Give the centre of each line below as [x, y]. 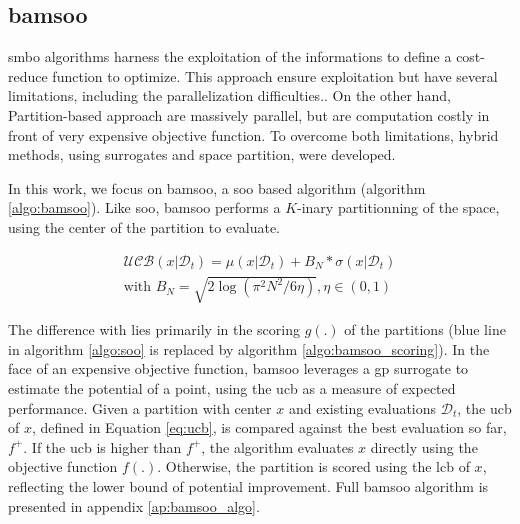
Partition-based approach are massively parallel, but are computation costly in [249, 114]
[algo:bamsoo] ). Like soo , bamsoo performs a [144, 207]
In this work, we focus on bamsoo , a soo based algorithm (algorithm [217, 187]
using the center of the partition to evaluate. [144, 226]
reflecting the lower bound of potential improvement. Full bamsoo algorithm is [248, 485]
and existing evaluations [362, 407]
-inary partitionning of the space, [398, 207]
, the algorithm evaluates [277, 446]
